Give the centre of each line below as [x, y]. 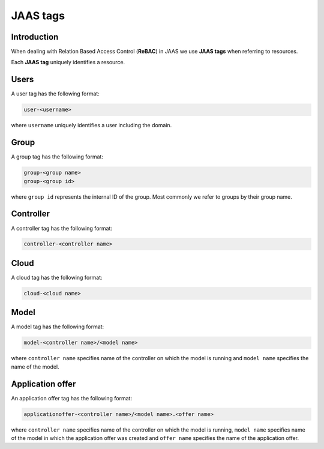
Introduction [35, 37]
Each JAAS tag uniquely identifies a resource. [68, 62]
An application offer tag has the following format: [71, 398]
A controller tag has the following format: [62, 228]
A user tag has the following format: [55, 94]
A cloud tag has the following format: [57, 277]
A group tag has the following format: [57, 157]
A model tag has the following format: [58, 327]
